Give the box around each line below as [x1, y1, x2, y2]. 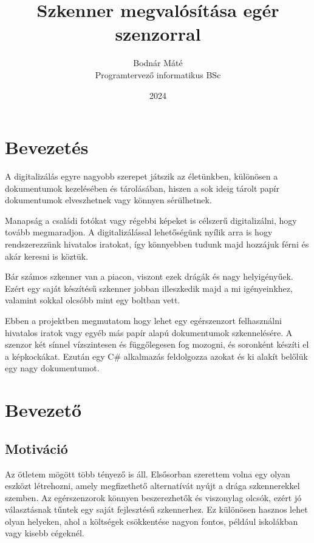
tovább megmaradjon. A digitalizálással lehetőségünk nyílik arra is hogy [5, 226, 273, 238]
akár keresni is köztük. [5, 249, 89, 262]
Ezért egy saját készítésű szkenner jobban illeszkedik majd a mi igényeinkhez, [5, 282, 293, 294]
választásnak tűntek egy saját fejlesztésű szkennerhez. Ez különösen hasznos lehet [5, 503, 308, 516]
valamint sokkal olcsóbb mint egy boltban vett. [5, 294, 180, 306]
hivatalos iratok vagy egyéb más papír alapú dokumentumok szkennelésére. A [5, 326, 293, 339]
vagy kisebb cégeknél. [5, 527, 84, 539]
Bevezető [5, 397, 82, 422]
